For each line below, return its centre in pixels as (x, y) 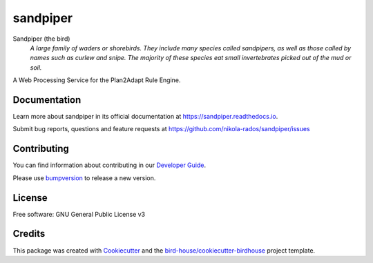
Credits (29, 234)
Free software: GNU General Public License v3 (79, 214)
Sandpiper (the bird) (41, 39)
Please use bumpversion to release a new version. (84, 178)
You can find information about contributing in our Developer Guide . (109, 165)
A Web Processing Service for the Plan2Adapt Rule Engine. (97, 80)
